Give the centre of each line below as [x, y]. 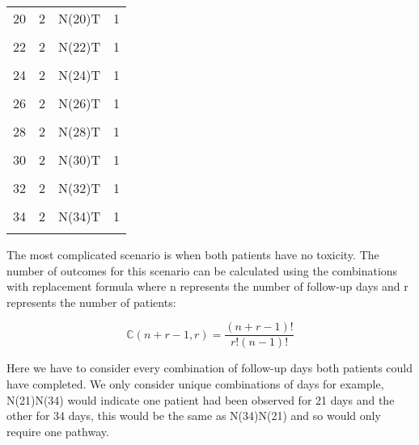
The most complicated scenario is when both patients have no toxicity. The [193, 254]
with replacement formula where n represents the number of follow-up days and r [207, 286]
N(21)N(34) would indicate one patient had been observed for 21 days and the [201, 399]
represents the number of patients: [91, 302]
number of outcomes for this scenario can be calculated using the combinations [202, 270]
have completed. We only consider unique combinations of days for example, [195, 384]
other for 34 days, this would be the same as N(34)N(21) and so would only [194, 416]
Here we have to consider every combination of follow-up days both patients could [209, 368]
